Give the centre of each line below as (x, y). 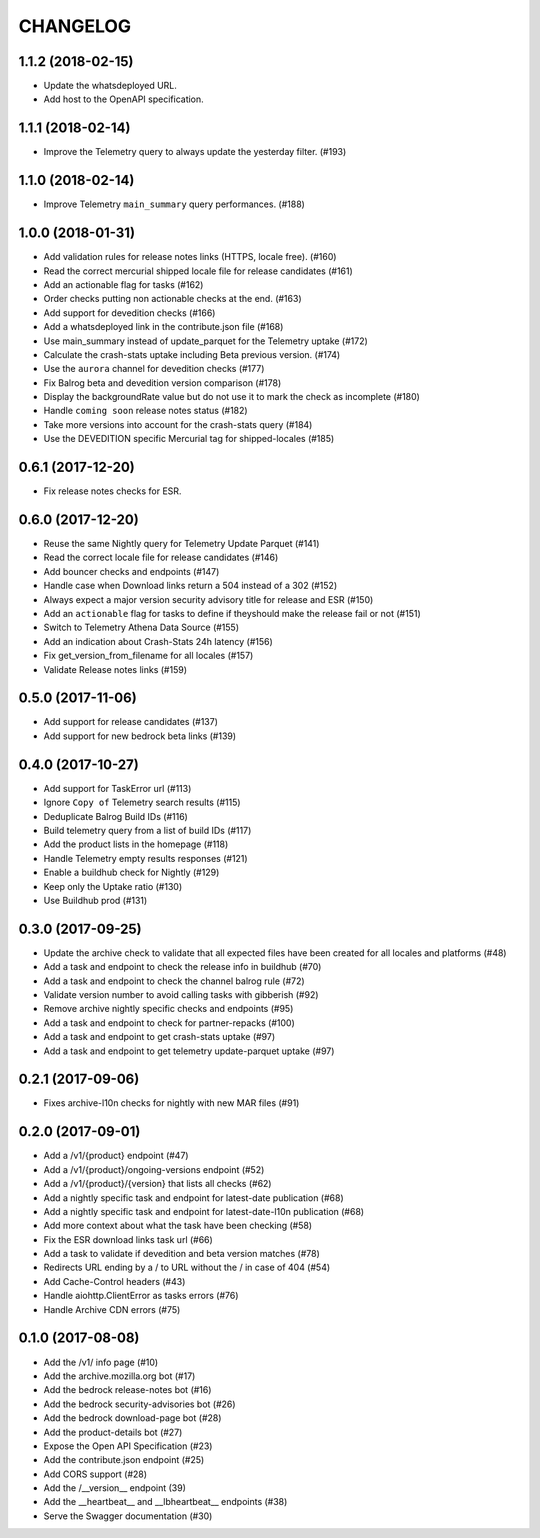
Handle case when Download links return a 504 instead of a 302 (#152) (190, 586)
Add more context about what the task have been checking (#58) (178, 1226)
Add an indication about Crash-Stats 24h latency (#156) (158, 641)
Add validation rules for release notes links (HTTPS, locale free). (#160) (190, 257)
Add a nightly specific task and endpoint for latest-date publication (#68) (193, 1197)
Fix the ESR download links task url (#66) (128, 1239)
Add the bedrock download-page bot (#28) (132, 1418)
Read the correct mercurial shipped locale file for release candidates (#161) (198, 271)
